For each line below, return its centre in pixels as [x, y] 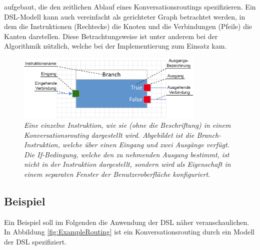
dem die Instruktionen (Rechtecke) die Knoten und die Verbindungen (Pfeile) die [128, 26]
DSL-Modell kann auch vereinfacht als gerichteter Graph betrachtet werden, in [125, 16]
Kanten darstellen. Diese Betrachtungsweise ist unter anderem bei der [111, 36]
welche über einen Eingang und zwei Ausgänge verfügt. [146, 145]
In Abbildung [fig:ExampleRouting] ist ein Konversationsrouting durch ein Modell [129, 232]
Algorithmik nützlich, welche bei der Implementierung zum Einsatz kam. [115, 46]
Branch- [209, 135]
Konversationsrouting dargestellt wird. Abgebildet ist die [109, 135]
